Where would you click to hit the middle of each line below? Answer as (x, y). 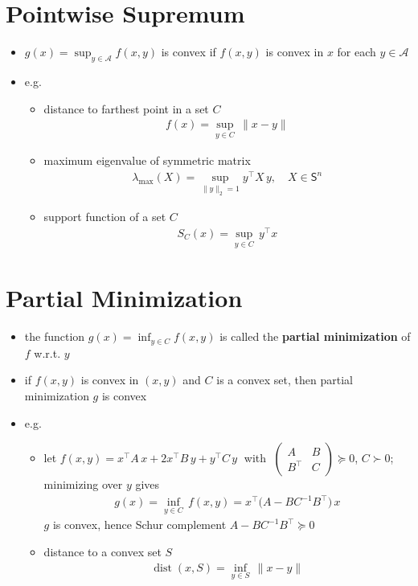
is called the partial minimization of (315, 336)
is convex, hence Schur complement (139, 525)
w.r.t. (47, 352)
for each (357, 52)
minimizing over (83, 484)
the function (55, 336)
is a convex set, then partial (285, 380)
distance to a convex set (102, 552)
